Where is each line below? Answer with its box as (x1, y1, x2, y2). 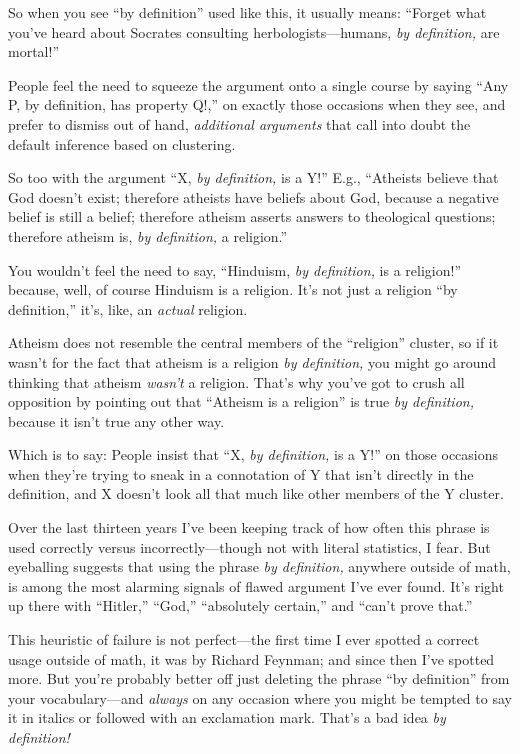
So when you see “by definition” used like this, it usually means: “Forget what (8, 2, 487, 22)
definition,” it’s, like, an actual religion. (8, 298, 248, 319)
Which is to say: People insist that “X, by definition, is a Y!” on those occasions (8, 444, 499, 465)
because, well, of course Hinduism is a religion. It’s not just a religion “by (8, 279, 458, 300)
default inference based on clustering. (8, 133, 236, 154)
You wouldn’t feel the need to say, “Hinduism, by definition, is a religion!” (8, 259, 461, 280)
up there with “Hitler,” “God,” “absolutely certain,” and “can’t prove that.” (8, 595, 473, 616)
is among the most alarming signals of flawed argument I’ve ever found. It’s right (8, 575, 504, 596)
